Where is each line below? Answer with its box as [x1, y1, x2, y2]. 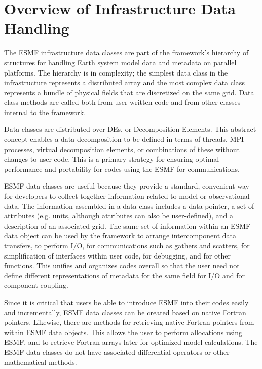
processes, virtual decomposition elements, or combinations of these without [4, 143, 240, 154]
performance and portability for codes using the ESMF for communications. [4, 163, 240, 174]
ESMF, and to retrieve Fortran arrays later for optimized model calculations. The [4, 337, 258, 347]
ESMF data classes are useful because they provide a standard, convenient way [4, 180, 249, 191]
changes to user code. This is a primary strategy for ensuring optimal [4, 154, 219, 164]
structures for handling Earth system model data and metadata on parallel [4, 57, 237, 67]
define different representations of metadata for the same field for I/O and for [4, 270, 245, 280]
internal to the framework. [4, 106, 86, 117]
